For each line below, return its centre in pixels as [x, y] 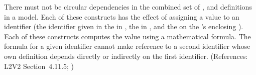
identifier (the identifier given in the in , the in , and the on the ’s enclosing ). [124, 26]
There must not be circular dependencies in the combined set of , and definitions [128, 7]
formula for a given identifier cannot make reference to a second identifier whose [127, 46]
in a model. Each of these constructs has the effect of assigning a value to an [122, 16]
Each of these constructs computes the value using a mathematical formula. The [127, 36]
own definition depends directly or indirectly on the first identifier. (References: [126, 56]
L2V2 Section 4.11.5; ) [39, 66]
